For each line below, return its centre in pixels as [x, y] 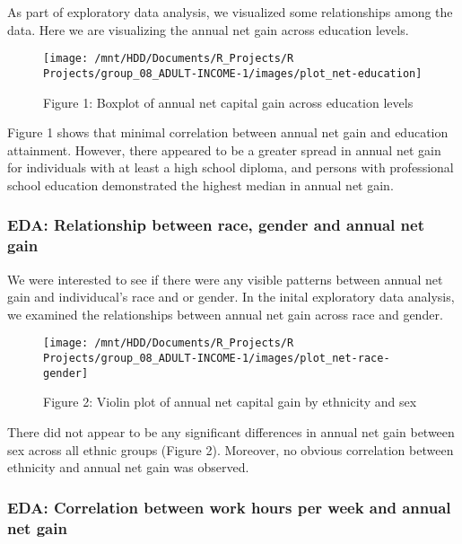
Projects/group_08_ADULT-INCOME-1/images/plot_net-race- [217, 359]
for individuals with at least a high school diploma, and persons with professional [231, 167]
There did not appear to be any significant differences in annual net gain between [231, 431]
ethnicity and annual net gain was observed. [128, 467]
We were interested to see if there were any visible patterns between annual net [225, 279]
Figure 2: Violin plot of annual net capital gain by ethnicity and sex [230, 402]
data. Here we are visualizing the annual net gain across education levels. [208, 29]
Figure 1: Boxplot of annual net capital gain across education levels [228, 102]
